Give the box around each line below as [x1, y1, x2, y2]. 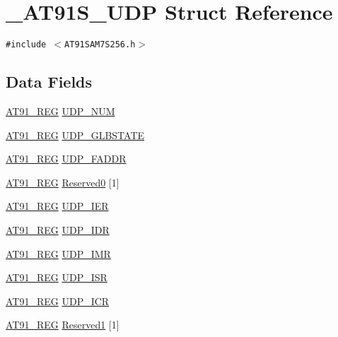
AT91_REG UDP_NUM [6, 103, 115, 118]
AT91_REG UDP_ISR [6, 270, 107, 285]
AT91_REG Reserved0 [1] [6, 175, 120, 189]
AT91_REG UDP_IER [6, 199, 109, 213]
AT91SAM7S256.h [64, 40, 136, 50]
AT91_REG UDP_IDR [6, 222, 110, 237]
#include [6, 40, 47, 50]
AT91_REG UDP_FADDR [6, 151, 127, 166]
